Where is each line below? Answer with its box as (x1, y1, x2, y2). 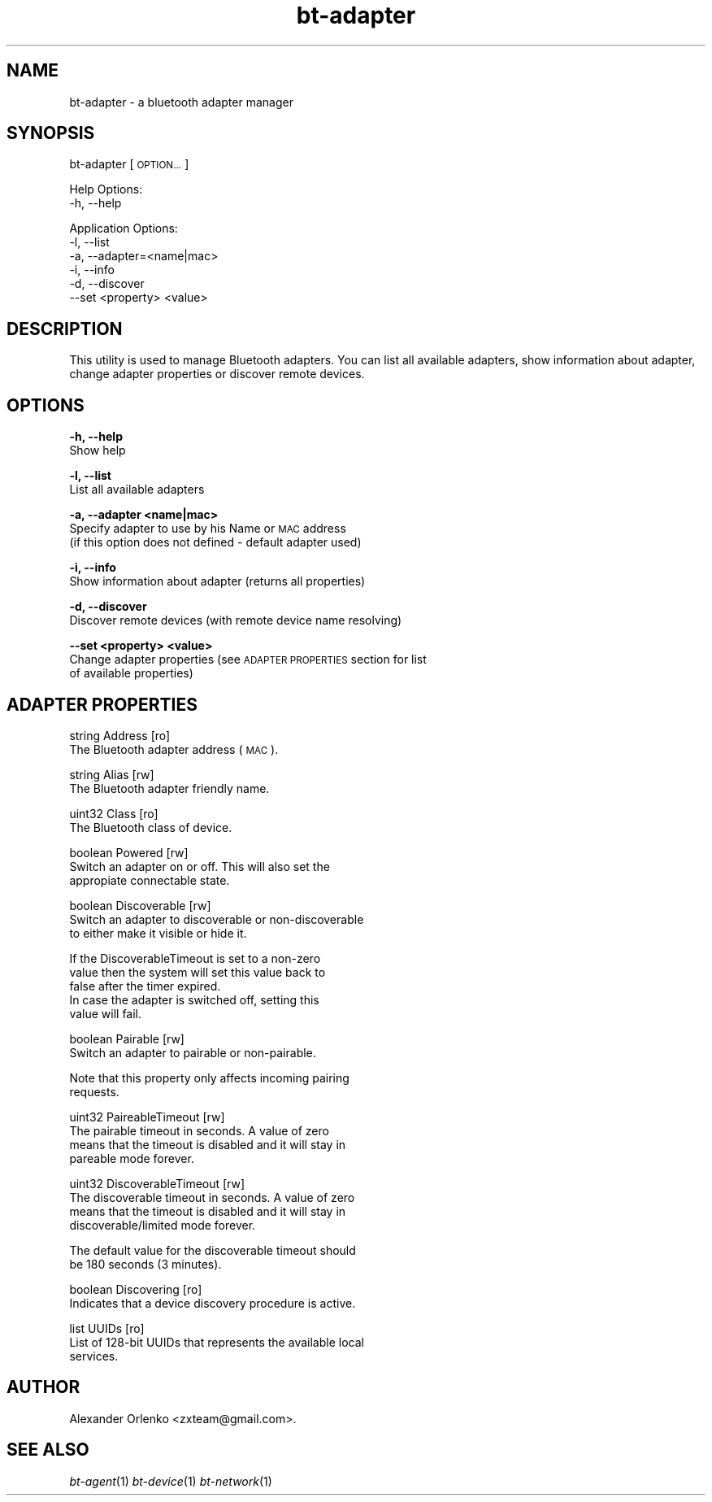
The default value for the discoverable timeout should (69, 1243, 356, 1257)
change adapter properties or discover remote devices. (69, 367, 365, 381)
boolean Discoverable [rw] (69, 898, 211, 912)
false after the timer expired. (69, 978, 221, 993)
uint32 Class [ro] (69, 806, 158, 821)
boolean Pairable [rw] (69, 1031, 185, 1046)
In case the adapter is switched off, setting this (69, 992, 319, 1007)
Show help (69, 443, 126, 458)
